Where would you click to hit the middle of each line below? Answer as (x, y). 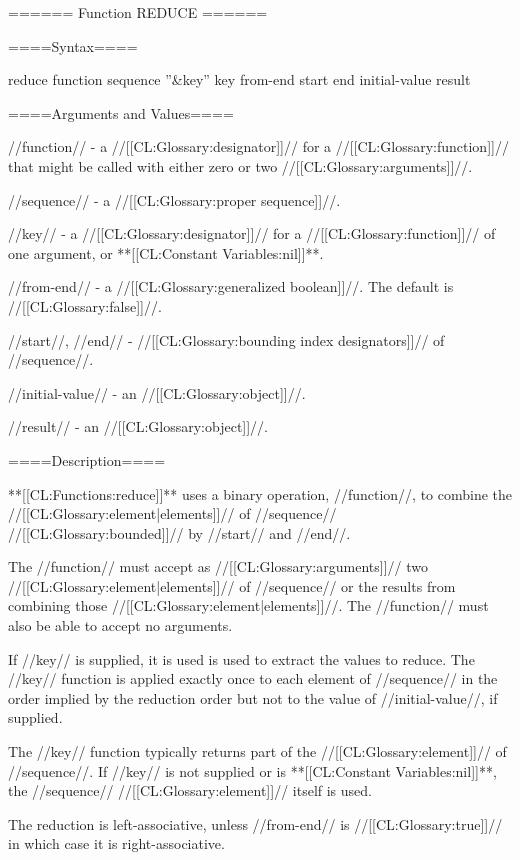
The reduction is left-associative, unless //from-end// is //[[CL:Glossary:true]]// (255, 823)
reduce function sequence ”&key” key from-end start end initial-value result (239, 79)
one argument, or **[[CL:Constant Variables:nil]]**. (166, 252)
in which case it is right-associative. (116, 843)
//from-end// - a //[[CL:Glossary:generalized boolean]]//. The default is (231, 286)
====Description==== (87, 459)
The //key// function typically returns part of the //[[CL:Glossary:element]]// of (257, 751)
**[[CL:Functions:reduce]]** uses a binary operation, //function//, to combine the (260, 493)
